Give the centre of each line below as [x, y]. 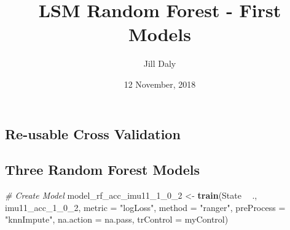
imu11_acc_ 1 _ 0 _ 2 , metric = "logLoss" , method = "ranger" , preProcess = [145, 207]
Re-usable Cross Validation [93, 133]
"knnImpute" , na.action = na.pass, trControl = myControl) [117, 219]
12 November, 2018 [160, 84]
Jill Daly [160, 63]
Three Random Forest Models [102, 170]
